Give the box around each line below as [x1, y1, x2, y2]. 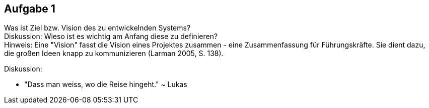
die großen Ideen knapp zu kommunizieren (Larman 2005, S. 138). [4, 49, 224, 58]
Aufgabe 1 [4, 2, 55, 15]
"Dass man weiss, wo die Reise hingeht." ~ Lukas [24, 80, 187, 89]
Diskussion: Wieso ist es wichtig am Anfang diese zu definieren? [4, 32, 218, 41]
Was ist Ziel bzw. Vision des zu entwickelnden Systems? [4, 23, 191, 32]
